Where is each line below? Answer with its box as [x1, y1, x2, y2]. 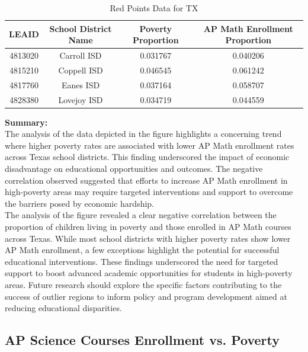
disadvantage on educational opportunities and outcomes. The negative [5, 162, 263, 175]
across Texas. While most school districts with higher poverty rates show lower [5, 232, 291, 244]
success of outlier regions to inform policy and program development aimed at [5, 290, 287, 302]
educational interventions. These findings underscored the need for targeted [5, 255, 278, 267]
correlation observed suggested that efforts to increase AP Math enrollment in [5, 174, 288, 186]
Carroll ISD [59, 49, 102, 62]
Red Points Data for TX [110, 2, 198, 14]
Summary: [5, 116, 48, 128]
